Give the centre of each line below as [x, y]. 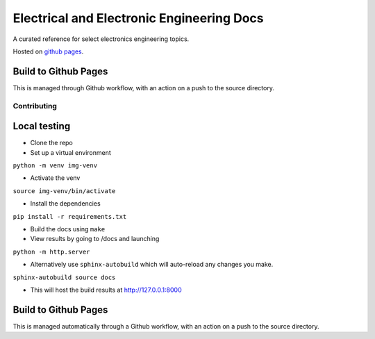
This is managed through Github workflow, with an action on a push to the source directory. [143, 88]
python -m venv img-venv [55, 166]
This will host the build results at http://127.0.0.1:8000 [106, 290]
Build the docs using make [68, 229]
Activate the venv [55, 178]
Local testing [42, 126]
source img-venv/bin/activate [64, 191]
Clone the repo [51, 143]
